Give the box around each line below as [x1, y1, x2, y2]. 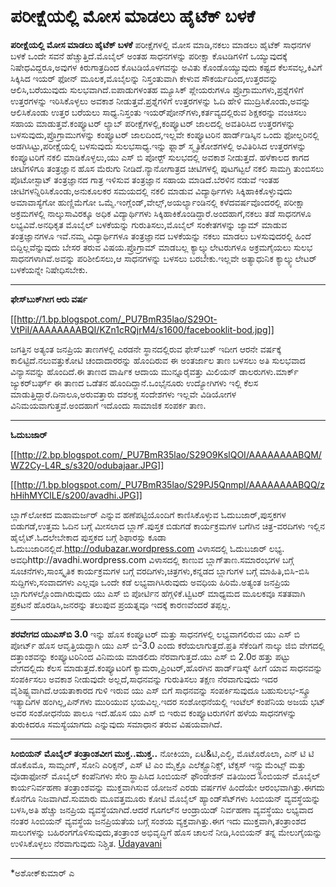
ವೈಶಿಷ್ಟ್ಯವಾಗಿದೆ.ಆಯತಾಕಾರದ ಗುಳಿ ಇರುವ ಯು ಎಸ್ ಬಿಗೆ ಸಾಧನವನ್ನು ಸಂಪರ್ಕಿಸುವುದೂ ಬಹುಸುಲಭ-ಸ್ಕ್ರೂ [10, 684, 311, 696]
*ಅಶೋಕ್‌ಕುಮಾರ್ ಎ [10, 866, 75, 879]
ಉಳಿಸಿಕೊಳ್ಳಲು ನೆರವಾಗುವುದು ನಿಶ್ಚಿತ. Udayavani [10, 837, 162, 849]
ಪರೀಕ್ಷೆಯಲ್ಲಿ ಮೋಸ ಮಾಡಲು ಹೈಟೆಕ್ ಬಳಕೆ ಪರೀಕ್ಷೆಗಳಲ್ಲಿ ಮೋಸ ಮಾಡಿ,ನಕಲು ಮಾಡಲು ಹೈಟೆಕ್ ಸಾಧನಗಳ [10, 38, 312, 50]
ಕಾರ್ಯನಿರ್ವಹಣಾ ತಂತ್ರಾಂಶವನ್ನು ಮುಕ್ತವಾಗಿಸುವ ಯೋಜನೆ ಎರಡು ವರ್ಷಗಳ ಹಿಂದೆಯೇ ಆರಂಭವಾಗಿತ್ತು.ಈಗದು [10, 781, 325, 793]
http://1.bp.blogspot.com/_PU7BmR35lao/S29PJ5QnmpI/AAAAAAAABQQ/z [16, 478, 325, 490]
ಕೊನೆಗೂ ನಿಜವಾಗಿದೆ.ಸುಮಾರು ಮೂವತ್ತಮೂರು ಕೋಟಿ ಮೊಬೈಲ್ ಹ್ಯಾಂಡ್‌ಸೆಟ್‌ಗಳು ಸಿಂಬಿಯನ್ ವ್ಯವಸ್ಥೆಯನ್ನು [10, 792, 321, 804]
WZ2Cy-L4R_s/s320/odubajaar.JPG [10, 459, 158, 471]
